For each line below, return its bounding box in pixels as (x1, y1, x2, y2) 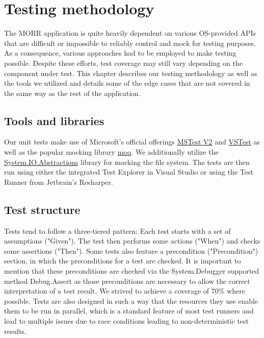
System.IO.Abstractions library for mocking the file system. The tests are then (4, 156, 250, 167)
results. (4, 325, 27, 336)
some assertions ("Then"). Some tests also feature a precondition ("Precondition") (4, 245, 258, 256)
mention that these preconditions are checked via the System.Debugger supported (4, 265, 259, 276)
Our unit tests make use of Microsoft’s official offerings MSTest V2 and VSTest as (4, 136, 260, 147)
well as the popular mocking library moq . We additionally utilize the (4, 147, 219, 157)
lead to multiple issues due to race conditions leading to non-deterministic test (4, 316, 249, 326)
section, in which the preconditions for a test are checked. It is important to (4, 255, 241, 266)
